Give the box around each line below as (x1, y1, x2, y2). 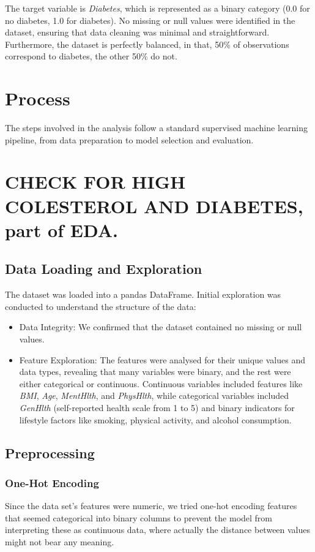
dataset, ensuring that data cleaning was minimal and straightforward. (5, 26, 270, 39)
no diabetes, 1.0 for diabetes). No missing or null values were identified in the (5, 13, 295, 26)
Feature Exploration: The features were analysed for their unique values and (19, 353, 305, 366)
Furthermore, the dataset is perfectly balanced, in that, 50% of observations (5, 37, 289, 50)
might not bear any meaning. (5, 535, 114, 548)
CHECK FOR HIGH (5, 169, 186, 194)
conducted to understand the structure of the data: (5, 300, 196, 312)
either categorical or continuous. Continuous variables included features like (19, 377, 303, 390)
